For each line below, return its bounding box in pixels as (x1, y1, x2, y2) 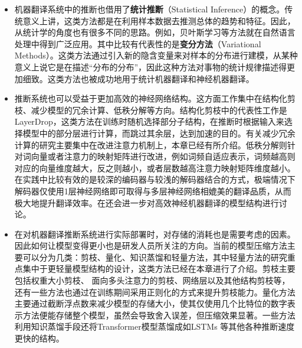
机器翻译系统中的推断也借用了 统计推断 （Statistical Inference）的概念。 (14, 3, 285, 15)
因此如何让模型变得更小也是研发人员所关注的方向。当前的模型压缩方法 (14, 239, 287, 252)
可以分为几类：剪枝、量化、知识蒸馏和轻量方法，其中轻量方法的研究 (22, 251, 287, 263)
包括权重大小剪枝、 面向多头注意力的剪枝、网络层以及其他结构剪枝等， (14, 274, 290, 287)
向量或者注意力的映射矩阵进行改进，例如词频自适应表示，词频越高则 (31, 150, 296, 162)
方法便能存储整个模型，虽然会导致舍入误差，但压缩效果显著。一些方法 (22, 308, 296, 321)
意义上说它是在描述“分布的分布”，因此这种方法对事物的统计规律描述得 (14, 60, 287, 73)
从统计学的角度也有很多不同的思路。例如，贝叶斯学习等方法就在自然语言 (14, 26, 296, 38)
